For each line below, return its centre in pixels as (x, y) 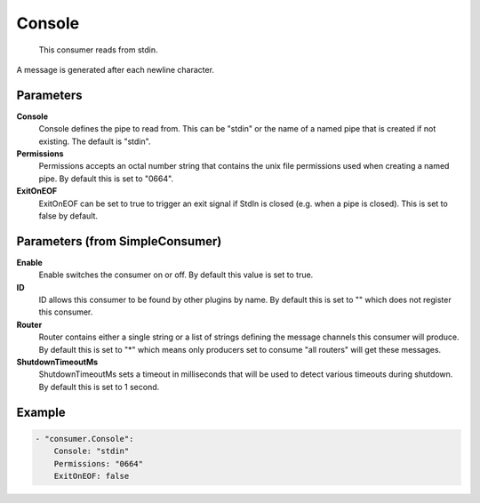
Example (41, 412)
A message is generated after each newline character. (116, 69)
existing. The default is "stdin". (95, 141)
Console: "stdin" (92, 451)
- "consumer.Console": (84, 439)
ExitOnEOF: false (92, 476)
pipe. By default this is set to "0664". (106, 179)
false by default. (68, 216)
